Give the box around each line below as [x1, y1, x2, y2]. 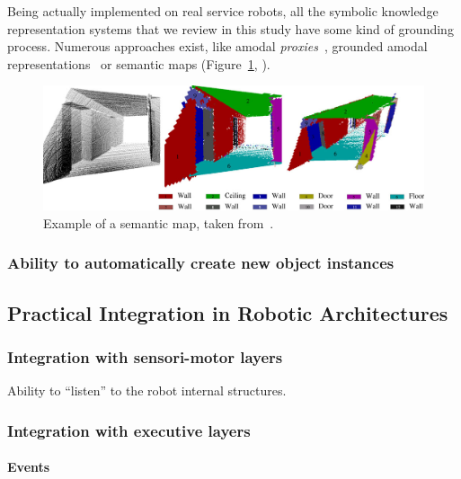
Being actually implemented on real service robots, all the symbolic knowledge [7, 2, 439, 20]
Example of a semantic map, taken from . [43, 213, 274, 232]
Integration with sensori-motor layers [7, 345, 283, 368]
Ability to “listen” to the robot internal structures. [7, 381, 287, 400]
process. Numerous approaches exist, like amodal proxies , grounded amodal [7, 37, 428, 56]
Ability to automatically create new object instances [7, 252, 395, 274]
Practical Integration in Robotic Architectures [7, 298, 448, 326]
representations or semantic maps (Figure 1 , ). [7, 54, 270, 73]
